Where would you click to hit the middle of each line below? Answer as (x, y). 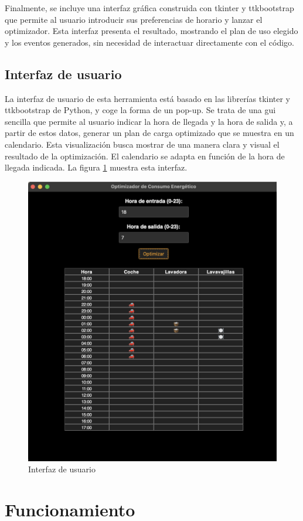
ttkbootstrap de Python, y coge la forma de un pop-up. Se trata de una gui (140, 110)
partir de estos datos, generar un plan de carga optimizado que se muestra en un (149, 133)
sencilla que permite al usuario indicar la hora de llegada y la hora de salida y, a (149, 121)
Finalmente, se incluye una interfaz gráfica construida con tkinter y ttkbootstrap (149, 8)
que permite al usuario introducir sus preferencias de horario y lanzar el (134, 19)
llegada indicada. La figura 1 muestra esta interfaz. (96, 167)
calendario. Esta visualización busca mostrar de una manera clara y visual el (142, 144)
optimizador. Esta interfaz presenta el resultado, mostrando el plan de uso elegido (151, 31)
